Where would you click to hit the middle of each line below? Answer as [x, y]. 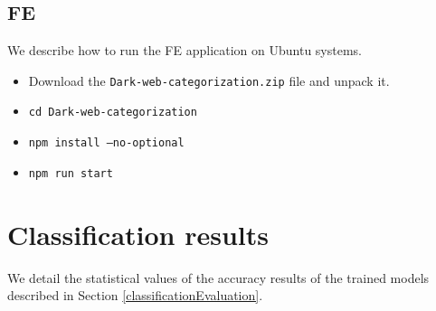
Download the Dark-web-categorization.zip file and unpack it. [209, 80]
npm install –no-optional [106, 143]
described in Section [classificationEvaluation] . [135, 295]
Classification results [138, 234]
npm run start [71, 173]
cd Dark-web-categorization [113, 113]
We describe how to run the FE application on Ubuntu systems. [185, 50]
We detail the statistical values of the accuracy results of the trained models [218, 277]
